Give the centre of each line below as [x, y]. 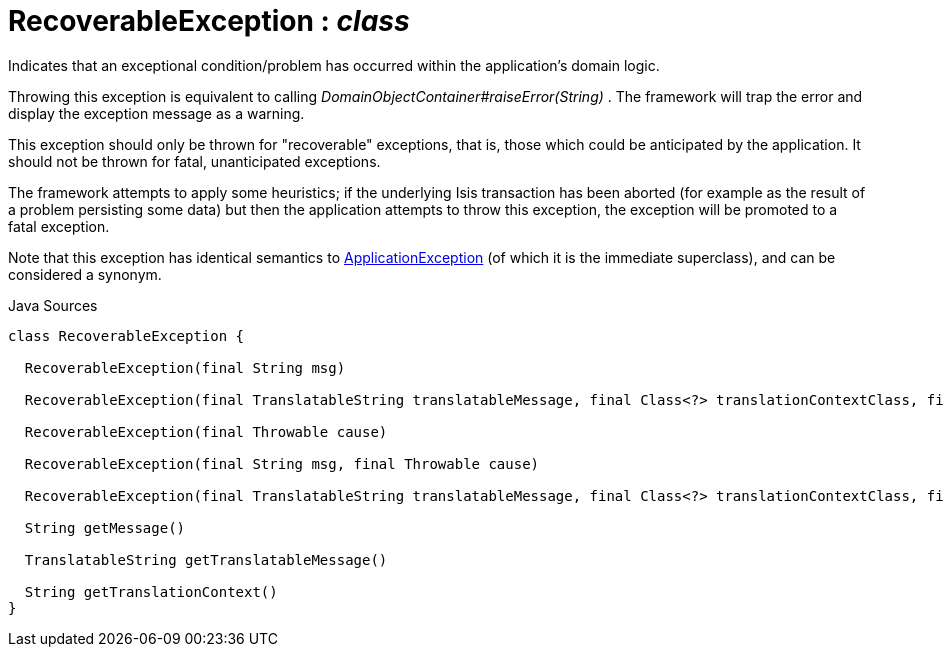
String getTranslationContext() [151, 591]
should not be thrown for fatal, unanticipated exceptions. [194, 161]
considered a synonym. [85, 274]
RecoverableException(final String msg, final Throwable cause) [282, 463]
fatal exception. [59, 226]
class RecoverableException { [126, 335]
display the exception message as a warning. [156, 113]
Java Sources [53, 305]
